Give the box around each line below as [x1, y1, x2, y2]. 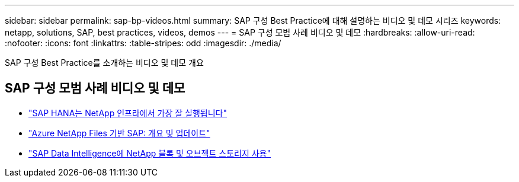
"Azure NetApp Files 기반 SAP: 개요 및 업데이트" [28, 127, 210, 138]
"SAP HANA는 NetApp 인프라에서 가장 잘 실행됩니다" [28, 107, 227, 118]
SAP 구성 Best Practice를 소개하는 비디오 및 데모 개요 [5, 58, 204, 68]
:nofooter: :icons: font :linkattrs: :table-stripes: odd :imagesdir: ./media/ [5, 38, 281, 48]
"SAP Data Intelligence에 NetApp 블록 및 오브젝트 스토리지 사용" [28, 148, 271, 158]
